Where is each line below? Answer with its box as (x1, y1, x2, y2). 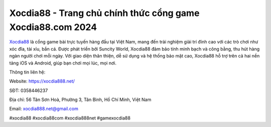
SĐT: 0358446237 (9, 87, 48, 93)
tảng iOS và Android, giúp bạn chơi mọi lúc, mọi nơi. (9, 60, 116, 66)
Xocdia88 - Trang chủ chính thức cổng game (9, 7, 200, 18)
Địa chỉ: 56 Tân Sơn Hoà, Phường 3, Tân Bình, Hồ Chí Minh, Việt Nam (9, 96, 152, 102)
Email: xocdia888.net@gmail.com (9, 105, 79, 112)
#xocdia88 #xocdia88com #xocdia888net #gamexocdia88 (9, 115, 130, 121)
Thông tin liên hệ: (9, 69, 46, 75)
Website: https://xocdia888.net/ (9, 78, 75, 84)
